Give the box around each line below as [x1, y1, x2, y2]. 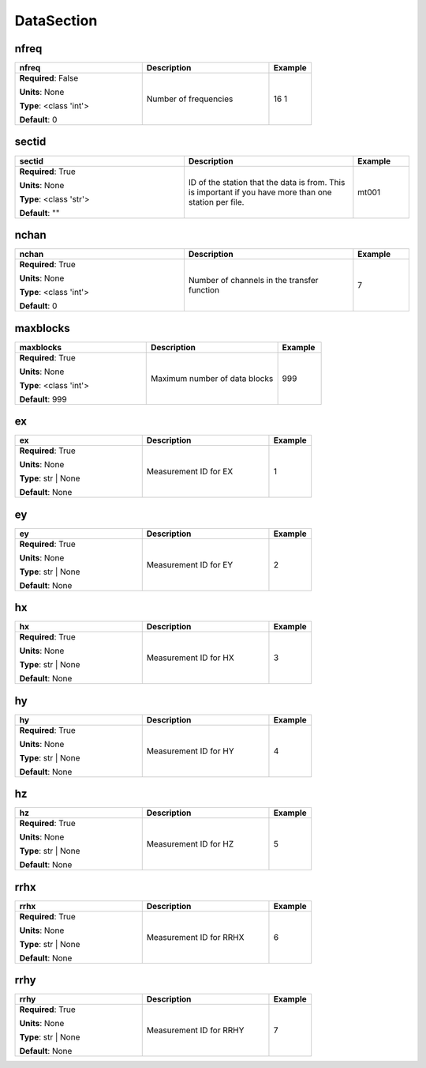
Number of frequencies [146, 93, 234, 104]
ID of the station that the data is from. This [188, 176, 346, 187]
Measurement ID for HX [146, 652, 234, 663]
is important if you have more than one [188, 187, 332, 198]
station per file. [188, 196, 245, 207]
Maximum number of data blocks [151, 372, 274, 383]
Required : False [19, 73, 79, 84]
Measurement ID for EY [146, 559, 234, 570]
